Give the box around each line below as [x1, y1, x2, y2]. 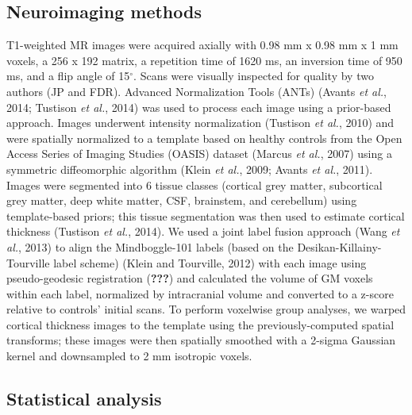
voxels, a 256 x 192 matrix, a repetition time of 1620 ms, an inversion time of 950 [6, 52, 402, 68]
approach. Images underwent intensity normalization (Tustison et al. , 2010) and [6, 114, 395, 131]
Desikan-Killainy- [297, 238, 382, 255]
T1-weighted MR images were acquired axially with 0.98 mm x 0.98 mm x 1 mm [6, 37, 399, 53]
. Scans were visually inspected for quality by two [133, 67, 374, 84]
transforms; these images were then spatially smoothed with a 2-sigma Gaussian [6, 332, 396, 348]
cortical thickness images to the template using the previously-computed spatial [6, 316, 395, 332]
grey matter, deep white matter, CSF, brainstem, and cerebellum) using [6, 192, 357, 209]
